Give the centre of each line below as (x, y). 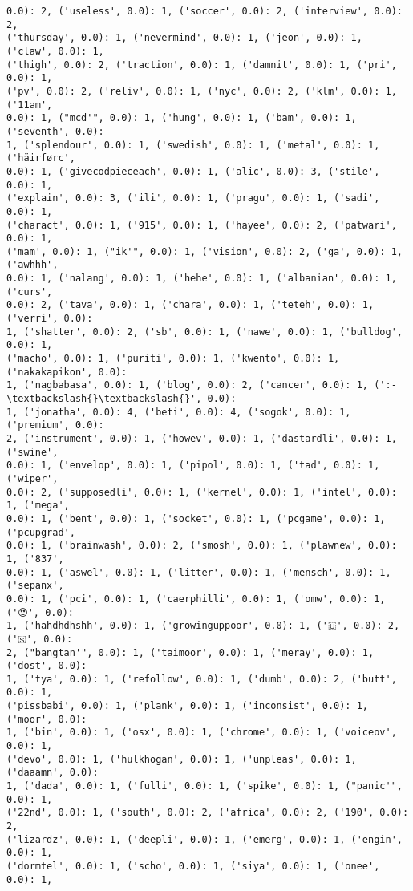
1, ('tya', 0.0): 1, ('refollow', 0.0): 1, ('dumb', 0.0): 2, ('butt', (202, 679)
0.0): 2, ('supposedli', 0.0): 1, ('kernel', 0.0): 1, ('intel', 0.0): (202, 492)
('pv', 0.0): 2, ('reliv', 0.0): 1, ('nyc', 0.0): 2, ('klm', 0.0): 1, (202, 91)
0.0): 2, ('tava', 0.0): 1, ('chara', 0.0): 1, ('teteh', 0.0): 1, (190, 305)
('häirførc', (41, 158)
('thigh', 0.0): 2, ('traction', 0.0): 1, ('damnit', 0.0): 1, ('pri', (202, 65)
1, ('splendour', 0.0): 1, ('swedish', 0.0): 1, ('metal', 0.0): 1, (193, 145)
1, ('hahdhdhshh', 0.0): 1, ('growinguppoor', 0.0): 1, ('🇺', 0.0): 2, (203, 626)
